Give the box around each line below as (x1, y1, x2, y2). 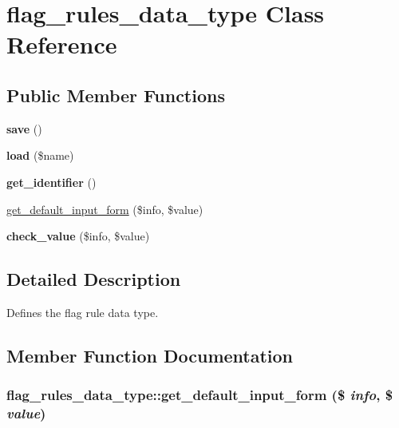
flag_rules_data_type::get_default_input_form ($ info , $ (6, 385, 393, 405)
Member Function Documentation (6, 343, 294, 367)
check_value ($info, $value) (6, 228, 150, 244)
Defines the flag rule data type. (6, 303, 159, 320)
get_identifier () (6, 173, 97, 190)
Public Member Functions (6, 82, 225, 107)
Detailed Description (6, 267, 181, 291)
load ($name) (6, 147, 74, 164)
